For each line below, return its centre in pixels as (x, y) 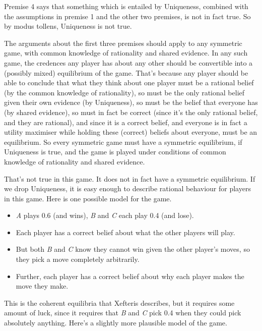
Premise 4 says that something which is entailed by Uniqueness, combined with (126, 6)
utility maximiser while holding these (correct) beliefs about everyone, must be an (131, 132)
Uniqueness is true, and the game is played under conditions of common (115, 152)
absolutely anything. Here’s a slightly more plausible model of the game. (116, 323)
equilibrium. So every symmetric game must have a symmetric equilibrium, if (123, 142)
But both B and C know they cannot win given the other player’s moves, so (133, 249)
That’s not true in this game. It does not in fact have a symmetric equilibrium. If (130, 178)
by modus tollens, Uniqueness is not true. (68, 26)
